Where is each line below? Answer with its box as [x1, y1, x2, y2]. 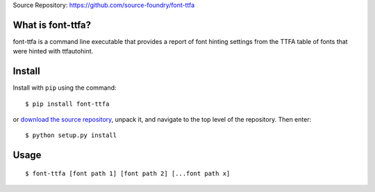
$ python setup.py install [25, 131, 117, 139]
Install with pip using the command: [12, 83, 117, 92]
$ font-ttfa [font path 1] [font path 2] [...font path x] [25, 169, 231, 177]
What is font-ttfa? [12, 19, 92, 31]
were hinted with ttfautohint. [12, 47, 94, 56]
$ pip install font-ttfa [25, 99, 110, 108]
